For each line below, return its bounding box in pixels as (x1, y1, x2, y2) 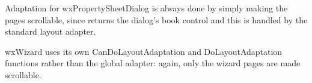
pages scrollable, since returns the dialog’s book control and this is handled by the (5, 13, 308, 26)
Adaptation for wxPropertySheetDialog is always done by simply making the (5, 2, 288, 14)
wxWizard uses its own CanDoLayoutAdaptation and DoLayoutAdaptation (5, 45, 283, 57)
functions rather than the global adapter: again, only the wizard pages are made (5, 57, 301, 69)
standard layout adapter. (5, 25, 96, 38)
